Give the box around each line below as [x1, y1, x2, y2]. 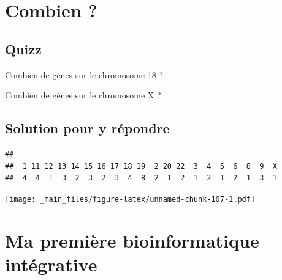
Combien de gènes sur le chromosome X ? [5, 89, 161, 101]
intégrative [5, 251, 97, 276]
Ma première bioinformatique [5, 227, 259, 252]
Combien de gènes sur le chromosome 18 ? [5, 68, 164, 81]
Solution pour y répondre [5, 119, 170, 138]
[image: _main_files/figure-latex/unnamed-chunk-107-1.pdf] [5, 194, 256, 204]
